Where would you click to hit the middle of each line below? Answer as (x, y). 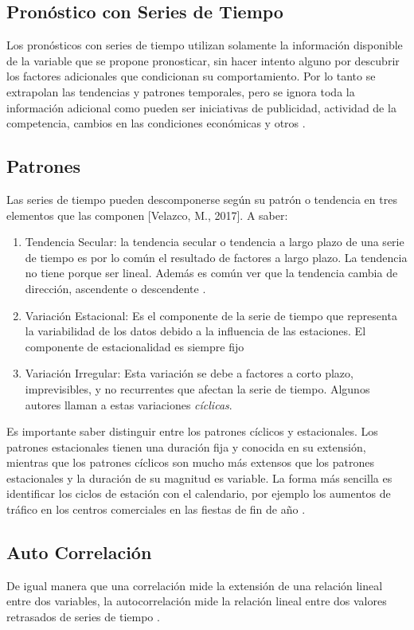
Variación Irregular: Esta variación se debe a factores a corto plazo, (189, 373)
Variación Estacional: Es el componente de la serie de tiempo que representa (211, 315)
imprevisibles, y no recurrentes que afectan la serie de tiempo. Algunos (197, 388)
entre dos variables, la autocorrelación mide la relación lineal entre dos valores (197, 601)
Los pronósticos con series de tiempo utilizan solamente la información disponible (205, 45)
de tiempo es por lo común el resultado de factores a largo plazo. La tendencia (216, 257)
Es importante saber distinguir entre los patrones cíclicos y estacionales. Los (192, 431)
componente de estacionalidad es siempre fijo (135, 346)
